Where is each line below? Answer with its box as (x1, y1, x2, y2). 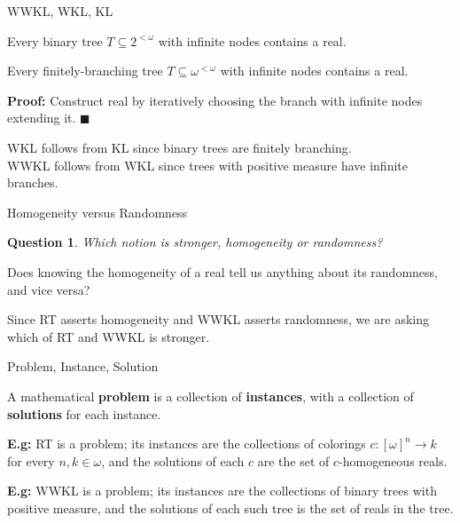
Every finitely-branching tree (7, 61, 163, 80)
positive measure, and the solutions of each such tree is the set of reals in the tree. (7, 498, 454, 517)
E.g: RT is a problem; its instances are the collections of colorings (7, 434, 366, 453)
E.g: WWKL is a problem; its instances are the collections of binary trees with (7, 481, 437, 500)
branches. (7, 173, 58, 192)
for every (7, 451, 55, 470)
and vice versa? (7, 280, 90, 298)
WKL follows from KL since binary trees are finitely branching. (7, 138, 352, 156)
